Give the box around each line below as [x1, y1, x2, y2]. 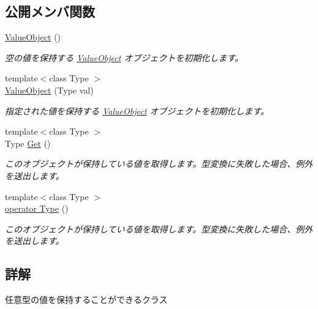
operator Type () [5, 202, 69, 215]
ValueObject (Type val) [5, 83, 94, 96]
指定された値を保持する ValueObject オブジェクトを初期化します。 [5, 104, 269, 117]
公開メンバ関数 [5, 2, 95, 21]
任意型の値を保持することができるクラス [5, 293, 168, 306]
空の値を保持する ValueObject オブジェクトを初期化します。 [5, 51, 243, 64]
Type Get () [5, 136, 51, 149]
